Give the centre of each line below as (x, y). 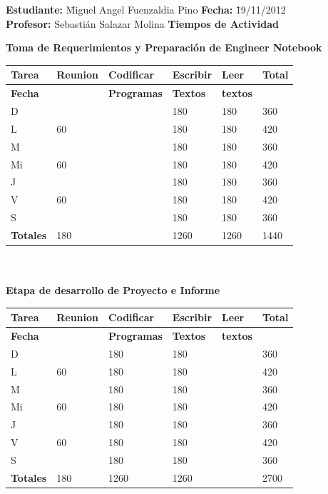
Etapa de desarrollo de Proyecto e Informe (113, 290)
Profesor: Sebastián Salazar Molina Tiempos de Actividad (142, 23)
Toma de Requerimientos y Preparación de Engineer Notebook (164, 47)
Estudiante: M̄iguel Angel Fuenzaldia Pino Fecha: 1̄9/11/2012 (146, 9)
